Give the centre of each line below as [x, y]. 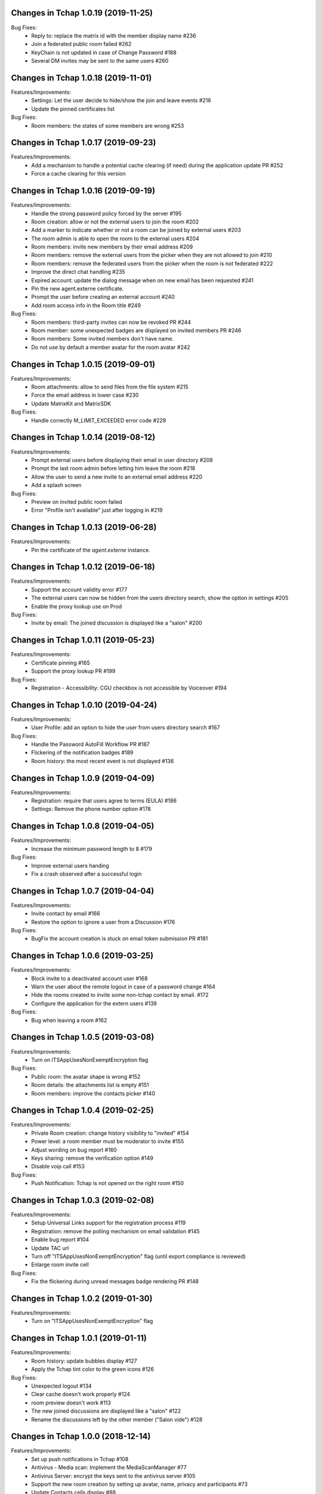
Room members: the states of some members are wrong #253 [108, 125]
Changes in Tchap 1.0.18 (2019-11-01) [81, 78]
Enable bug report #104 [60, 1239]
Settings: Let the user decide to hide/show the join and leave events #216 [121, 100]
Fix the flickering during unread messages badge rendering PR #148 [115, 1281]
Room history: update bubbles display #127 [84, 1361]
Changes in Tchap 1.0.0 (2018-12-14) [81, 1436]
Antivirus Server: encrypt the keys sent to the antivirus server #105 [113, 1475]
